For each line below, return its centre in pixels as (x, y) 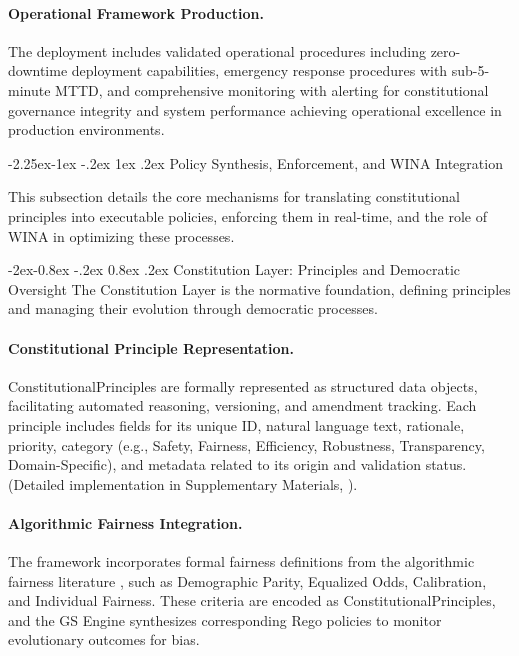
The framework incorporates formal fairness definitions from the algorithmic (241, 561)
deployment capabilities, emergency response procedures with (259, 70)
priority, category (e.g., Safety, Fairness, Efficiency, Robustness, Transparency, (246, 444)
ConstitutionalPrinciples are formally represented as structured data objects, (243, 385)
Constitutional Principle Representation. (151, 347)
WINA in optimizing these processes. (121, 235)
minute (29, 89)
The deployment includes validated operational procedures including (217, 50)
